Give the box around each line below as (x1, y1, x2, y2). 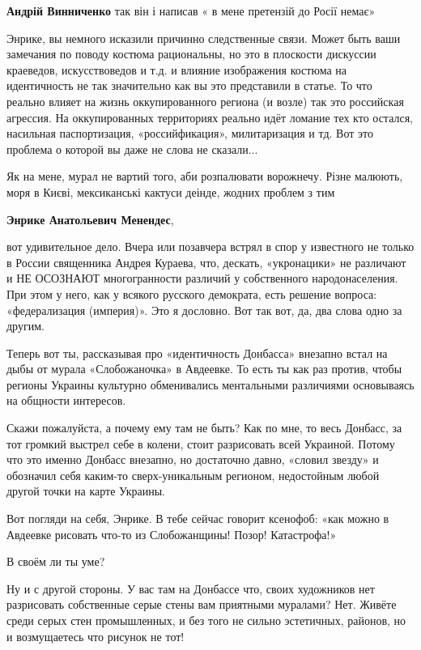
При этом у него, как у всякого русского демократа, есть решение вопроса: (6, 285, 377, 302)
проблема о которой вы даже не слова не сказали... (6, 140, 258, 157)
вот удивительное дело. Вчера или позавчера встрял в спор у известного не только (6, 238, 415, 255)
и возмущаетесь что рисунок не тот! (6, 627, 185, 644)
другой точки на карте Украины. (6, 482, 166, 499)
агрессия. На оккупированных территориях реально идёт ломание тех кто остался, (6, 108, 414, 125)
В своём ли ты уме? (6, 553, 105, 570)
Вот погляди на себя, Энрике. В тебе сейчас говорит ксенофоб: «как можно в (6, 510, 389, 527)
